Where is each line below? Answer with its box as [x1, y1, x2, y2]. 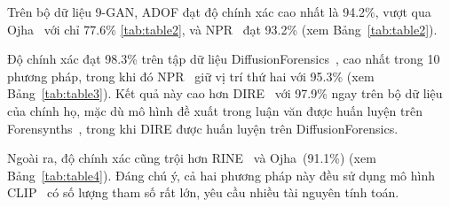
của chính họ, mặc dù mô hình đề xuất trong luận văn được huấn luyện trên [7, 101, 422, 119]
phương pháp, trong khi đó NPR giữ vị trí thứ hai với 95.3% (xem [7, 66, 375, 85]
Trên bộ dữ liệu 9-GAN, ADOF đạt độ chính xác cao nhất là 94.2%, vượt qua [7, 3, 431, 20]
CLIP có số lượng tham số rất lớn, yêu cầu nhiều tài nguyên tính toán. [7, 183, 399, 202]
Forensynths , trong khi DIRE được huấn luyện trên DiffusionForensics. [7, 119, 399, 137]
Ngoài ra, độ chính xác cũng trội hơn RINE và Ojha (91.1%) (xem [7, 149, 376, 167]
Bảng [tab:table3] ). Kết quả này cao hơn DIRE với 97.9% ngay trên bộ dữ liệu [7, 84, 443, 103]
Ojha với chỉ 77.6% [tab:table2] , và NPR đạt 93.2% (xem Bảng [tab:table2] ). [7, 19, 438, 38]
